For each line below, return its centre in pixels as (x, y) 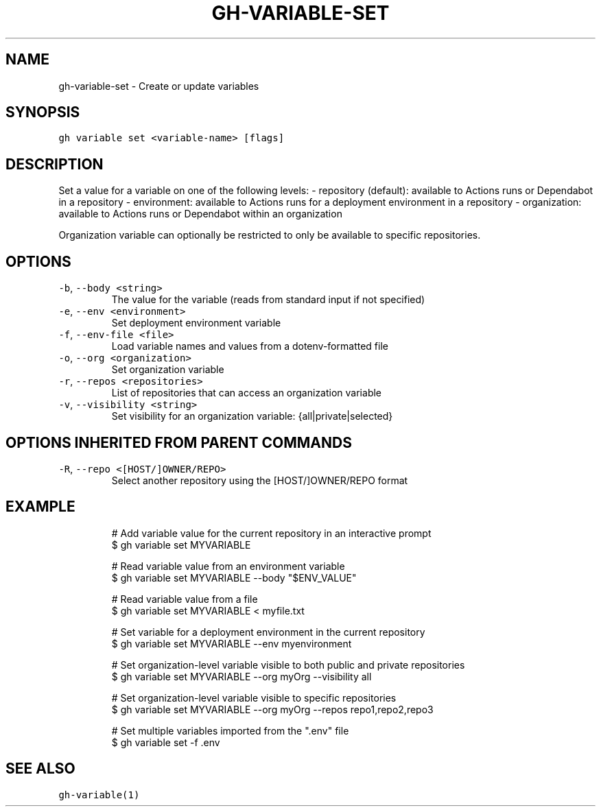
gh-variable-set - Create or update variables (159, 86)
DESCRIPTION (55, 164)
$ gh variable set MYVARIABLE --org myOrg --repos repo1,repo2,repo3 (272, 709)
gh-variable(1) (99, 795)
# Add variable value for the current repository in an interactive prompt (271, 533)
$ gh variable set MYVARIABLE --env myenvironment (232, 643)
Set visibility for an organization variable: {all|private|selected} (252, 416)
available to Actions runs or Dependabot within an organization (200, 214)
